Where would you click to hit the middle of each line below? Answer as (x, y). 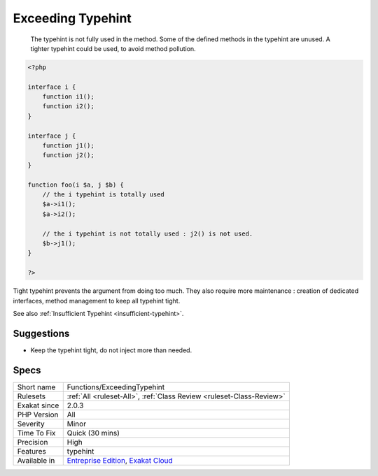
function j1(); (68, 146)
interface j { (52, 136)
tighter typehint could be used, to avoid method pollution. (113, 48)
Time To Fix (36, 433)
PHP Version (38, 414)
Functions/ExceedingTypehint (115, 387)
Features (32, 451)
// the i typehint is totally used (103, 195)
